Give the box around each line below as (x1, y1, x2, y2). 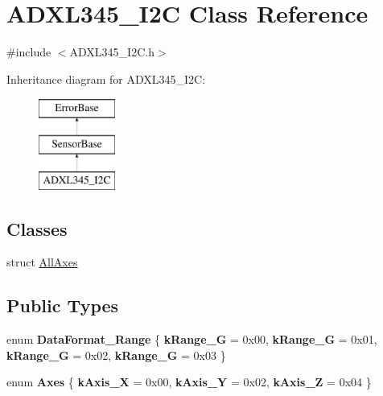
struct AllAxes (6, 254, 78, 270)
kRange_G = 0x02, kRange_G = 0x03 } (6, 346, 226, 363)
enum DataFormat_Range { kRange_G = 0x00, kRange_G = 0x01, (6, 331, 377, 348)
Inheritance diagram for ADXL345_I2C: (6, 70, 206, 87)
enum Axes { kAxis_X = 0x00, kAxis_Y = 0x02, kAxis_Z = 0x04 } (6, 373, 372, 390)
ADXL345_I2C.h (69, 43, 154, 60)
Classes (6, 216, 68, 241)
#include (6, 43, 51, 60)
